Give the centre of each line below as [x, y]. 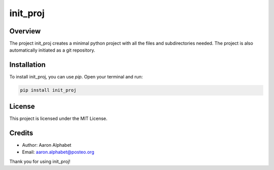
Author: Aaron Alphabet [47, 145]
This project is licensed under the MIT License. [58, 118]
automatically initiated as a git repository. [52, 50]
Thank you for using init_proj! [40, 161]
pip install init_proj [48, 90]
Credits [21, 133]
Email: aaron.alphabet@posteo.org [58, 152]
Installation [27, 65]
